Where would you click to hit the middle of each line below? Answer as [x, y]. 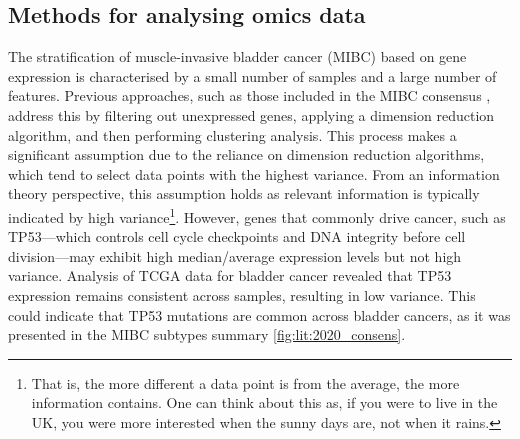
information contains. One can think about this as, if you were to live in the [264, 402]
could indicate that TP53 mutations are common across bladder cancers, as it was [259, 314]
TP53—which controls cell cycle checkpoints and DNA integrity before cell [237, 236]
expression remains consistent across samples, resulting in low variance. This [242, 294]
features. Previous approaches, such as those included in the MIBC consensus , [249, 95]
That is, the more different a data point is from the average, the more [245, 382]
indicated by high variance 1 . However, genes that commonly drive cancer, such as [257, 215]
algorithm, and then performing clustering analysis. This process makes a [232, 134]
